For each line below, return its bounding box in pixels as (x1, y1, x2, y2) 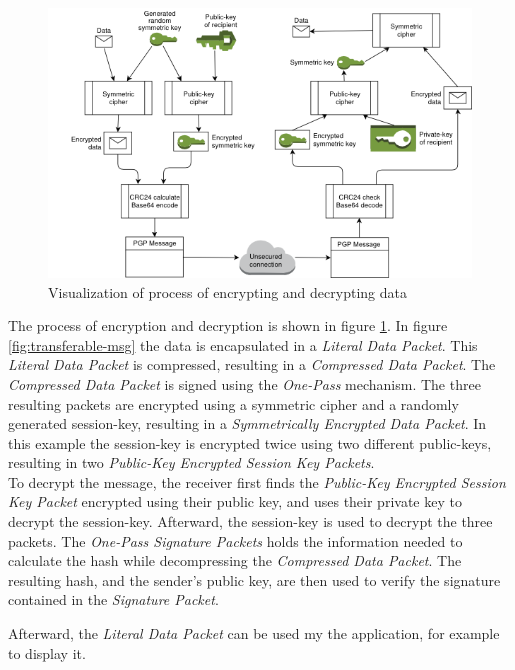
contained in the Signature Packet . (8, 589, 219, 610)
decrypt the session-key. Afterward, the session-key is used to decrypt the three (8, 511, 493, 532)
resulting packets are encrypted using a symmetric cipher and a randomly (8, 393, 459, 414)
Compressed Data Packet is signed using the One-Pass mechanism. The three (8, 373, 481, 394)
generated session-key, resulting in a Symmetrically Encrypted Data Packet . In (8, 413, 487, 434)
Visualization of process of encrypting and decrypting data (48, 281, 407, 302)
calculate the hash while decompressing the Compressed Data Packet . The (8, 550, 462, 571)
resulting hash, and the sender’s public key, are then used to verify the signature (8, 569, 501, 590)
